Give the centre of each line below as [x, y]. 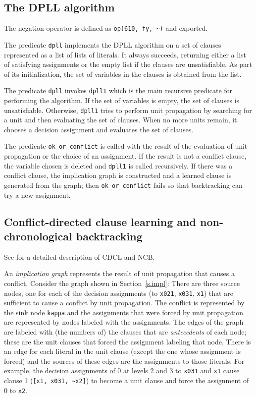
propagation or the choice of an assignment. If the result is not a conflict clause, [125, 156]
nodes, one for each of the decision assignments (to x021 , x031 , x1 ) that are [119, 293]
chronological [38, 236]
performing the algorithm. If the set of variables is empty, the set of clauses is [122, 100]
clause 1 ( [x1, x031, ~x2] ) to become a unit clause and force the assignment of [127, 380]
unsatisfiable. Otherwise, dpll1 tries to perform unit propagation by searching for [128, 110]
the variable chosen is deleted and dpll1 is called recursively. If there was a [118, 165]
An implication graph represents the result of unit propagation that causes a [120, 273]
